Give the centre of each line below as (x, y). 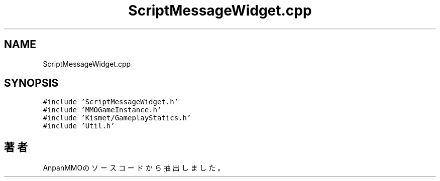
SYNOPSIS (31, 83)
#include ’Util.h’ (79, 126)
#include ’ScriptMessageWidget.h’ (111, 102)
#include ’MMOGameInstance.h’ (102, 110)
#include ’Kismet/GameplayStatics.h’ (117, 118)
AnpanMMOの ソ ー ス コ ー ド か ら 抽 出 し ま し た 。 (134, 168)
